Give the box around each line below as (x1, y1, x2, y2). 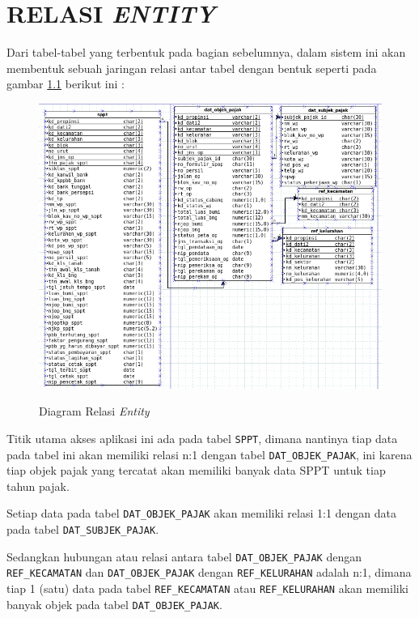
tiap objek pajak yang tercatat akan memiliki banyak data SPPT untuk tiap (6, 462, 386, 479)
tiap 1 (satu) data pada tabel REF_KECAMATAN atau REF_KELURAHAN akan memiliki (6, 579, 408, 596)
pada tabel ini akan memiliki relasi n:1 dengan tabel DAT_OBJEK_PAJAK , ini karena (6, 445, 413, 462)
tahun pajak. (6, 477, 70, 494)
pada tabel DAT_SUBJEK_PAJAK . (6, 521, 159, 538)
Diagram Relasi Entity (39, 403, 150, 420)
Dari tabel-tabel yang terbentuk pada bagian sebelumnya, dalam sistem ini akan (6, 44, 406, 61)
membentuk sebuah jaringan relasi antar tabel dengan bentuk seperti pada (6, 59, 377, 76)
